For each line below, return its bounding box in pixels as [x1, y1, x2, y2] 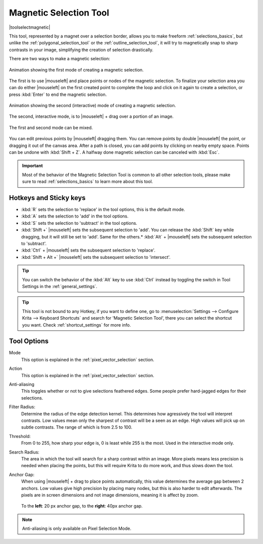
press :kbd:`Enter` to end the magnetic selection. [9, 91, 107, 97]
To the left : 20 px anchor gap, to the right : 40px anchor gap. [21, 503, 143, 509]
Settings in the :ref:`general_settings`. [22, 284, 97, 289]
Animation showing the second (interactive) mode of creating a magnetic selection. [9, 103, 176, 109]
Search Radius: [9, 449, 39, 455]
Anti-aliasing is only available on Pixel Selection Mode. [22, 526, 131, 531]
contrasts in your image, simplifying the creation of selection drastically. [9, 47, 153, 53]
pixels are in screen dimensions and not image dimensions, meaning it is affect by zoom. [21, 492, 199, 498]
